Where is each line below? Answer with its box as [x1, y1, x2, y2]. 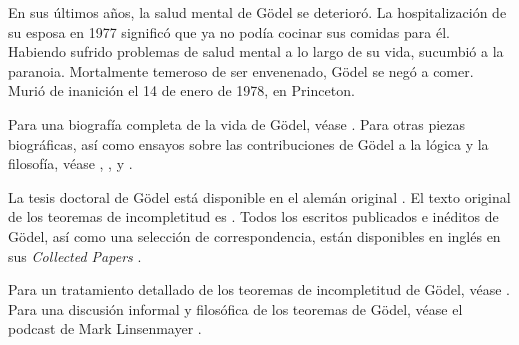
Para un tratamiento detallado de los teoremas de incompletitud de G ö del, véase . [8, 279, 510, 300]
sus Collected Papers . [8, 245, 142, 266]
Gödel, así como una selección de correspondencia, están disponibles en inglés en [8, 225, 501, 246]
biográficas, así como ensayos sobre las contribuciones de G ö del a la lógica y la [8, 133, 489, 154]
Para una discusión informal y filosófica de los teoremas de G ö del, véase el [8, 298, 463, 319]
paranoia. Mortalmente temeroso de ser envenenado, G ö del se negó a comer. [8, 60, 474, 81]
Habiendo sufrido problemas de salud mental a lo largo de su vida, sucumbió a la [8, 41, 504, 62]
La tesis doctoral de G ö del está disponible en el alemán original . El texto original [8, 186, 511, 207]
